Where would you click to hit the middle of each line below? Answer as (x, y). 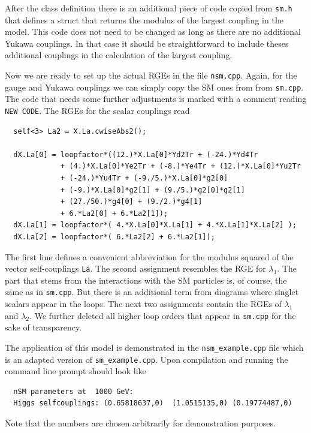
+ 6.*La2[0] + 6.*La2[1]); (114, 213)
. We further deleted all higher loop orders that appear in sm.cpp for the (163, 315)
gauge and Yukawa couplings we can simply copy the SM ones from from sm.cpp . (154, 87)
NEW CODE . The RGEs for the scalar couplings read (97, 110)
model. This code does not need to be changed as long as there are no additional (153, 31)
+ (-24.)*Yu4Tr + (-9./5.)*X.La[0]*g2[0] (144, 178)
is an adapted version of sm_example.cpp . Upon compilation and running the (147, 359)
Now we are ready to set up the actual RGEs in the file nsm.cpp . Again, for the (151, 75)
